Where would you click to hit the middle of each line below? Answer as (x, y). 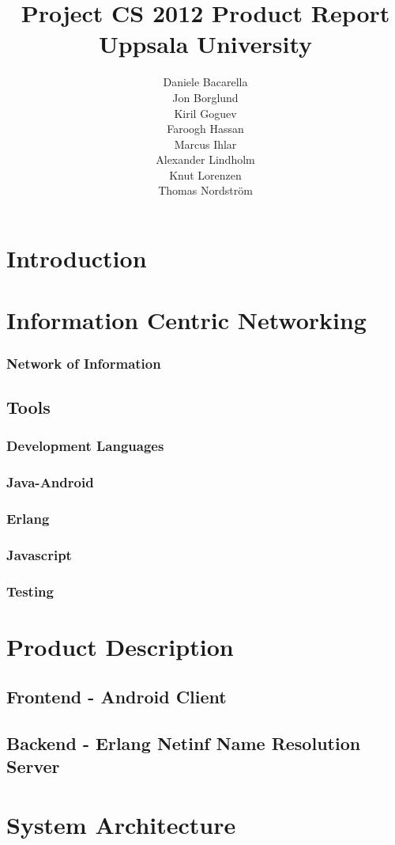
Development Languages (85, 446)
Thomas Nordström (205, 190)
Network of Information (84, 363)
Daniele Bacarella (205, 82)
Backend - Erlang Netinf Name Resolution (184, 743)
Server (33, 766)
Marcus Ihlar (205, 144)
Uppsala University (205, 44)
